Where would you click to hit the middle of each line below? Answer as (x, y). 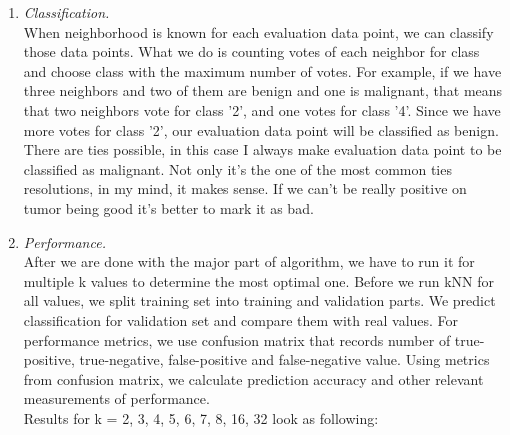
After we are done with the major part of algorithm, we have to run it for (249, 261)
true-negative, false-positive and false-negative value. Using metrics (284, 359)
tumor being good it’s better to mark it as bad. (168, 207)
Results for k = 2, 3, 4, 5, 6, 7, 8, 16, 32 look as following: (201, 417)
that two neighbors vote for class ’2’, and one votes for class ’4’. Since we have (262, 109)
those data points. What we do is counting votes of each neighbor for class (251, 51)
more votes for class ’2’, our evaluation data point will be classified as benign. (261, 129)
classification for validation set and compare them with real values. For (241, 319)
